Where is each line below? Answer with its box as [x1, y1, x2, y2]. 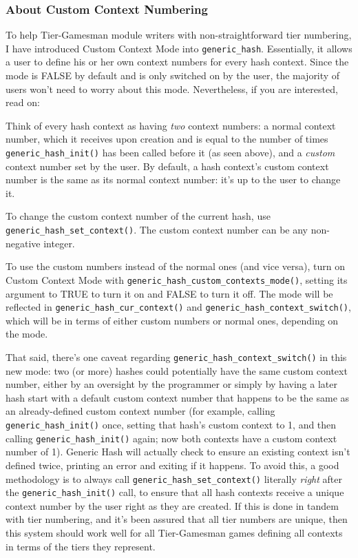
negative [6, 236, 41, 250]
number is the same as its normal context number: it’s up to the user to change [6, 172, 341, 187]
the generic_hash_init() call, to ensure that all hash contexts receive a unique [6, 485, 344, 499]
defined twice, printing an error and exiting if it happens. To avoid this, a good [6, 457, 339, 472]
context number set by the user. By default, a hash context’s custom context [6, 158, 329, 173]
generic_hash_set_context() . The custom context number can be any [6, 223, 308, 237]
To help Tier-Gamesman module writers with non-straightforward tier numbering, [6, 28, 352, 42]
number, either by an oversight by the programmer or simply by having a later [6, 377, 337, 391]
